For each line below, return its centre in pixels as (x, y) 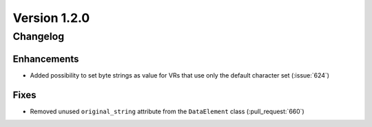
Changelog (39, 36)
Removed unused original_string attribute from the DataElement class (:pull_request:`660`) (167, 111)
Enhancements (46, 59)
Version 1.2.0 (51, 18)
